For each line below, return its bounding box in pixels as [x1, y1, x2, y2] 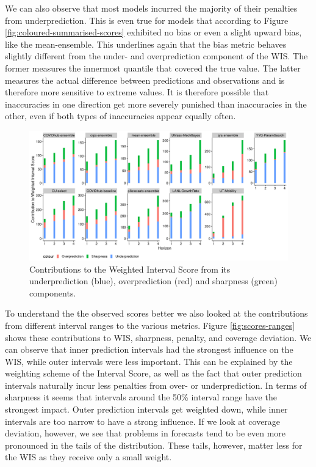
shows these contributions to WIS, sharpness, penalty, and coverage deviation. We [5, 331, 312, 344]
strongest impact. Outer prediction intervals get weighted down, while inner [5, 403, 288, 416]
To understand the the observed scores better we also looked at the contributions [5, 307, 308, 320]
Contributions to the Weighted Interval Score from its [29, 262, 231, 275]
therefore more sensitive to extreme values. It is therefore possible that [5, 86, 269, 98]
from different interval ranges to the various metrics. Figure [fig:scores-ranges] [5, 318, 295, 331]
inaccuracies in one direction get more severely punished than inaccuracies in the [5, 97, 307, 110]
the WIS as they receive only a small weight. [5, 450, 172, 463]
